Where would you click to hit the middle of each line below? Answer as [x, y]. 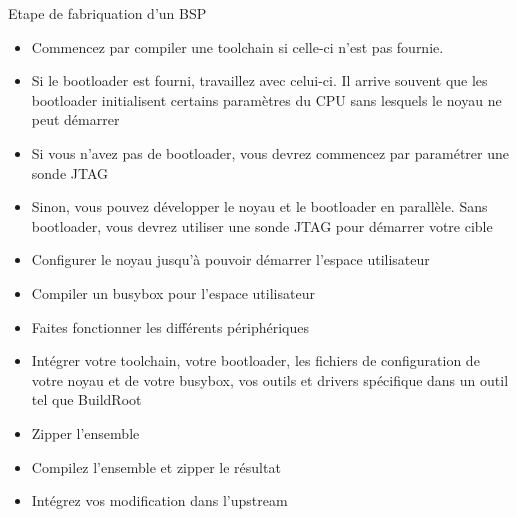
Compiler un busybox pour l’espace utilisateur [173, 292]
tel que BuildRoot [86, 399]
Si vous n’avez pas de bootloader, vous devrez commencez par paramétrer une [270, 152]
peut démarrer [75, 119]
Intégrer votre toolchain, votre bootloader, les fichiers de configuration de [255, 360]
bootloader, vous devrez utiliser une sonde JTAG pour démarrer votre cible [262, 225]
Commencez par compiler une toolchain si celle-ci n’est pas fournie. [237, 46]
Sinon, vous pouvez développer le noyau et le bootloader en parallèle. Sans [259, 206]
